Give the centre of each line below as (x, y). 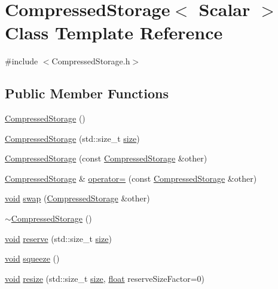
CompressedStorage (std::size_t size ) (72, 138)
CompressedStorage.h (91, 61)
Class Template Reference (114, 32)
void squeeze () (32, 258)
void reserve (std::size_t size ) (58, 238)
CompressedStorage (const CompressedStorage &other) (106, 158)
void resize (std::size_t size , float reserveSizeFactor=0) (105, 278)
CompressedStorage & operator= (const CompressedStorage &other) (131, 178)
